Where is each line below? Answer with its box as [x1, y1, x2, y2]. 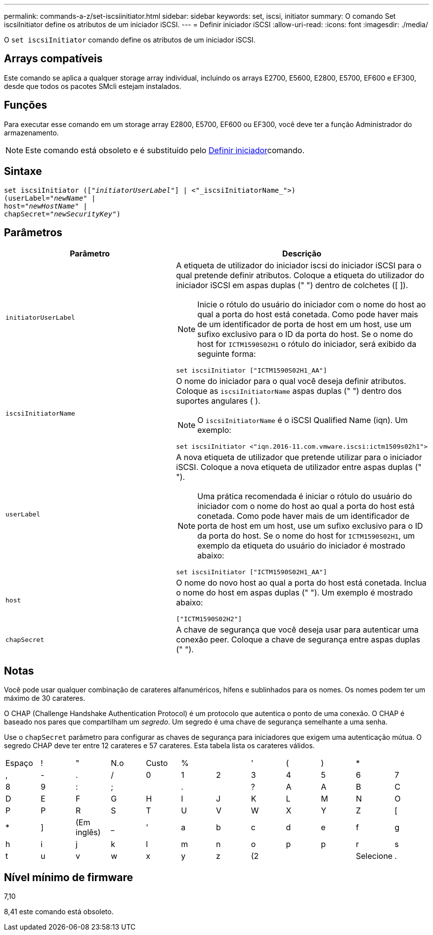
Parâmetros [4, 226, 63, 239]
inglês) [76, 827, 101, 838]
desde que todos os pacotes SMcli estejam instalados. [4, 82, 181, 90]
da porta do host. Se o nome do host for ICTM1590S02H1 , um [197, 531, 415, 541]
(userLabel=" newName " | [4, 194, 96, 202]
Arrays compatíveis [4, 52, 103, 65]
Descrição [282, 249, 322, 259]
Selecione [356, 851, 393, 861]
